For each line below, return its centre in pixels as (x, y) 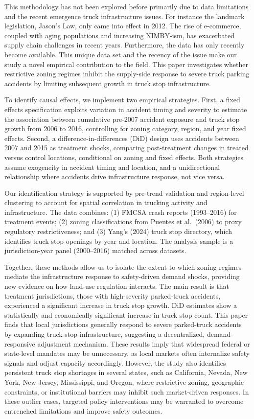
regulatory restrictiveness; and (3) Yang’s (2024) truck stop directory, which (118, 231)
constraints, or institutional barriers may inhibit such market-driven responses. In (127, 391)
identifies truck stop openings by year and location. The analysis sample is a (119, 241)
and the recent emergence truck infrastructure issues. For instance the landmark (125, 16)
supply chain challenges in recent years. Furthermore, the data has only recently (125, 45)
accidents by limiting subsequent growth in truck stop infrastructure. (108, 83)
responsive (20, 343)
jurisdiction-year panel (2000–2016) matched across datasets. (95, 250)
